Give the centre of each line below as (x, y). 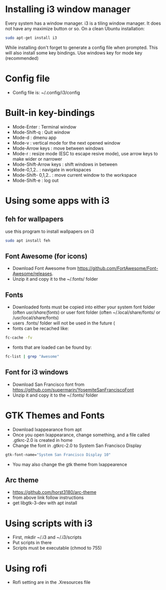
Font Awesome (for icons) (46, 256)
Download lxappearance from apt (47, 429)
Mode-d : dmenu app (34, 138)
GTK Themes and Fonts (55, 415)
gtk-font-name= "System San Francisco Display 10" (58, 454)
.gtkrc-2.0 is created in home (42, 440)
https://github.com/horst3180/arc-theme (54, 492)
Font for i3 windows (37, 372)
